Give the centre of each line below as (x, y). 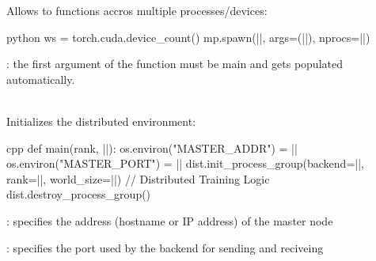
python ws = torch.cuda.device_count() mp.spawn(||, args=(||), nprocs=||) (188, 37)
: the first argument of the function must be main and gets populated (175, 64)
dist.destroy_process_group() (79, 194)
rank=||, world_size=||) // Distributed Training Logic (138, 178)
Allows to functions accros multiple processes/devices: (137, 10)
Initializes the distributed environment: (101, 121)
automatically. (41, 79)
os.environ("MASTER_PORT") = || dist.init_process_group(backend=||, (185, 163)
